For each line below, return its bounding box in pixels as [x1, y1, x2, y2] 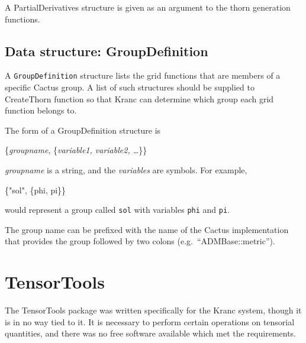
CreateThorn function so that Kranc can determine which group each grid [5, 92, 274, 105]
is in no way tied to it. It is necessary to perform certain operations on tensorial [5, 315, 295, 328]
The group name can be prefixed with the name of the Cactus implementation [5, 223, 289, 235]
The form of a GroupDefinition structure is [5, 124, 161, 136]
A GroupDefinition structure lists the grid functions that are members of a [5, 69, 281, 82]
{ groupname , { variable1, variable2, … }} [5, 144, 147, 156]
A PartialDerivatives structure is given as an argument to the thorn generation [5, 1, 291, 13]
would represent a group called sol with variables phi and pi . [5, 203, 230, 216]
